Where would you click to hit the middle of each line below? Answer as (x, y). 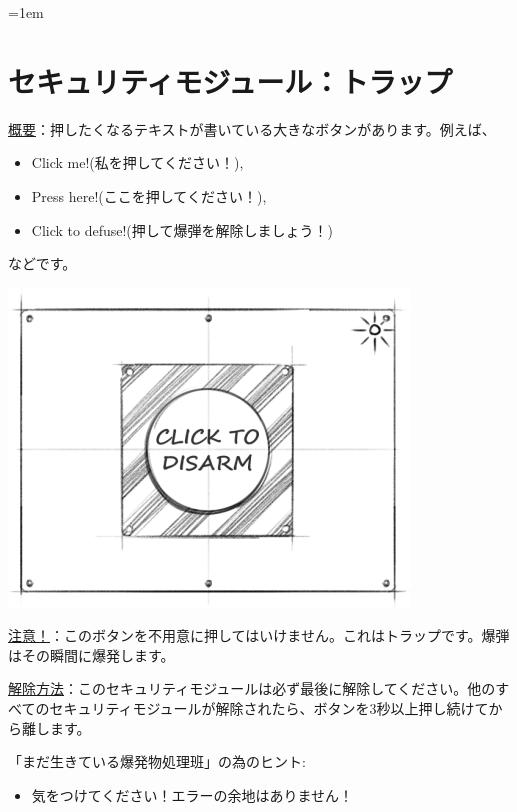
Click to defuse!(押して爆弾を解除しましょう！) (182, 229)
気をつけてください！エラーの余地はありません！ (192, 794)
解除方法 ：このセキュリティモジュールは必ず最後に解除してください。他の (252, 688)
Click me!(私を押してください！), (137, 162)
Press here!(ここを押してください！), (149, 195)
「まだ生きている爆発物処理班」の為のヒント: (157, 761)
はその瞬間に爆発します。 (91, 654)
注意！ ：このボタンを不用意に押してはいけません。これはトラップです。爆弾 (259, 635)
